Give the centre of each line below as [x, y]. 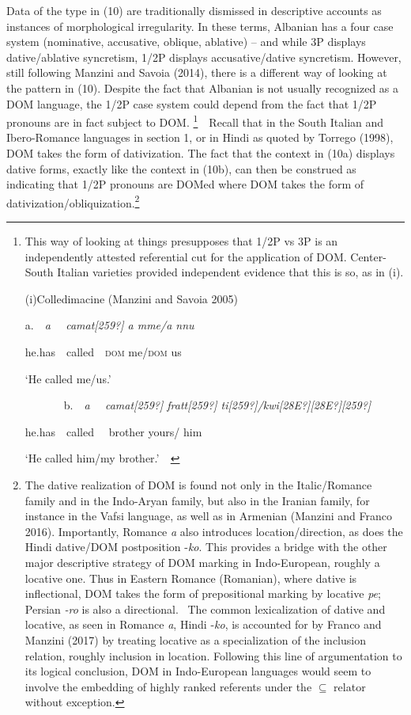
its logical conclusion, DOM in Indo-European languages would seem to [198, 671]
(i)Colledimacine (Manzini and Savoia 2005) [131, 298]
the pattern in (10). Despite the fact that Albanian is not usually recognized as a [203, 87]
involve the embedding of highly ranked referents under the [168, 686]
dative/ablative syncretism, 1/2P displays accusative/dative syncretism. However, [204, 57]
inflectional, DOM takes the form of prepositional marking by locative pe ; [203, 593]
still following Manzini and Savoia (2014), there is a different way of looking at [197, 72]
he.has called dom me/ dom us [103, 352]
